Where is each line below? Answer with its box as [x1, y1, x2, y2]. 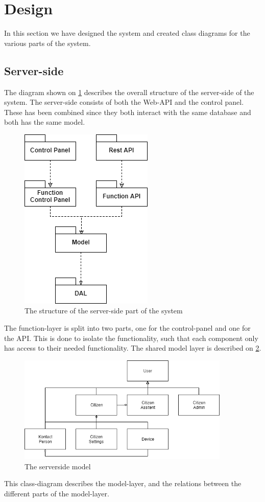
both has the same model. [4, 117, 85, 127]
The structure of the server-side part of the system [25, 305, 183, 316]
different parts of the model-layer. [4, 488, 109, 498]
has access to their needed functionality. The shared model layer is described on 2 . [4, 343, 261, 353]
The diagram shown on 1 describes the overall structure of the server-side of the [4, 86, 254, 97]
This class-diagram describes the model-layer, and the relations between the [4, 478, 242, 489]
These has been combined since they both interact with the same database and [4, 106, 251, 117]
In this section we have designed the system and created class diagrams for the [4, 28, 250, 38]
